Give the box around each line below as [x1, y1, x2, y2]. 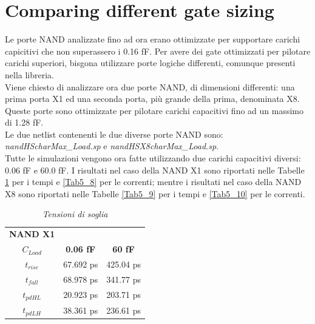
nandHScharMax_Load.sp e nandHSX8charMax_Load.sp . [5, 140, 219, 152]
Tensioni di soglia [42, 208, 108, 220]
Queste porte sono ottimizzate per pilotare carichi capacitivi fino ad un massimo [5, 104, 303, 116]
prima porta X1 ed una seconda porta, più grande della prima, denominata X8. [5, 92, 300, 105]
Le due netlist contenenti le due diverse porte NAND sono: [5, 127, 223, 140]
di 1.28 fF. [5, 116, 44, 129]
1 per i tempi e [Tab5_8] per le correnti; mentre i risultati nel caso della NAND [5, 175, 302, 188]
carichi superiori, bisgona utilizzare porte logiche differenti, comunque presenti [5, 56, 296, 69]
